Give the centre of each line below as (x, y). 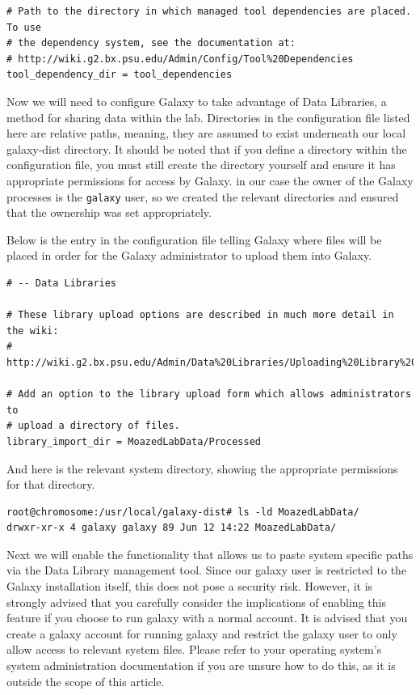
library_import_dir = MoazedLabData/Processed (134, 441)
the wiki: (33, 331)
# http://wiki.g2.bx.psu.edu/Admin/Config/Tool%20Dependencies (180, 59)
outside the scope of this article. (86, 681)
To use (24, 27)
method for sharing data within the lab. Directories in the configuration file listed (208, 117)
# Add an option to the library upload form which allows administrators (209, 394)
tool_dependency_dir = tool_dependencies (120, 75)
